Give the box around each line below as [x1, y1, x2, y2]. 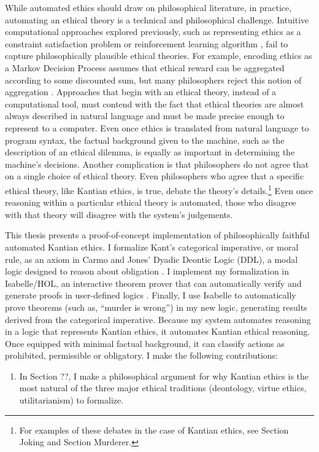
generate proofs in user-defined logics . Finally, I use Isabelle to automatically [5, 289, 296, 302]
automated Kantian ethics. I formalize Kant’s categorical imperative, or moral [5, 240, 299, 253]
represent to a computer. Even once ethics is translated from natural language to [5, 121, 309, 134]
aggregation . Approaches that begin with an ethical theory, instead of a [5, 85, 277, 98]
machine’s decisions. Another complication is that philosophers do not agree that [5, 157, 309, 170]
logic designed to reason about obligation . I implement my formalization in [5, 265, 290, 278]
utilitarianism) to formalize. [19, 394, 124, 407]
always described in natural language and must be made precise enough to [5, 109, 285, 122]
